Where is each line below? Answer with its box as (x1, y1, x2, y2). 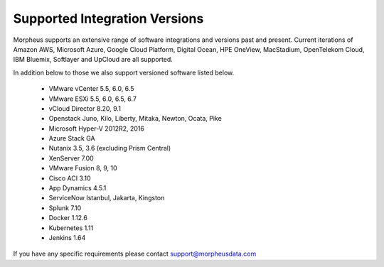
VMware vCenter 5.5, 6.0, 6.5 (48, 85, 134, 93)
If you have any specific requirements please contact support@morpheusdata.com (13, 249, 257, 258)
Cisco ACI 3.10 (48, 174, 92, 182)
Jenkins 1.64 (48, 233, 86, 241)
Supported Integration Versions (13, 11, 204, 26)
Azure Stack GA (48, 134, 95, 143)
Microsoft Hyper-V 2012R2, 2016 (48, 124, 145, 133)
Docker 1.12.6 (48, 214, 88, 222)
